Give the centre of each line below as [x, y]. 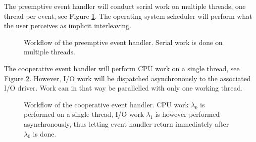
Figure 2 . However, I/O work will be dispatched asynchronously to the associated [128, 78]
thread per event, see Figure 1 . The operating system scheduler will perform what [128, 16]
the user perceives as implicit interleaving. [68, 25]
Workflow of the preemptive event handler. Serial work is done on [123, 42]
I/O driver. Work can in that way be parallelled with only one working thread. [124, 88]
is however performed [187, 114]
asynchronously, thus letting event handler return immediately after [127, 123]
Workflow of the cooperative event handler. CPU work [106, 104]
